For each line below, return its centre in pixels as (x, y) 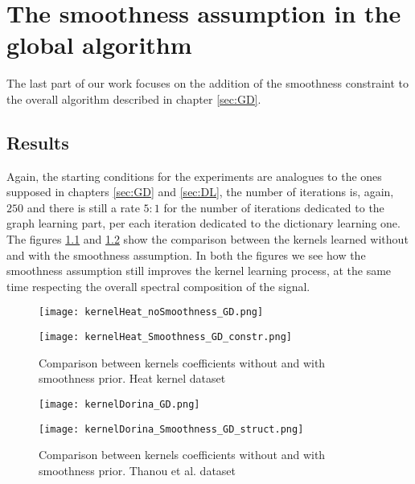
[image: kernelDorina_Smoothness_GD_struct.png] (171, 429)
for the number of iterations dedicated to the (274, 207)
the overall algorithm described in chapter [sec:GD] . (134, 98)
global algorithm (99, 45)
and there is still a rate (83, 207)
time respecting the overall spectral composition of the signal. (158, 286)
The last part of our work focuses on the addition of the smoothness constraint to (208, 83)
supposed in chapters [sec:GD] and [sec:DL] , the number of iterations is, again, (200, 192)
